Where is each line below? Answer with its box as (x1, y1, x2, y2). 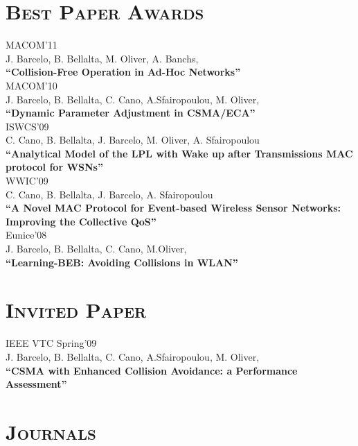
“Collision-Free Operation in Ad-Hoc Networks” (6, 65, 241, 79)
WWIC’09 (6, 173, 48, 188)
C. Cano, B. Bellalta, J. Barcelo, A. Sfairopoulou (6, 187, 213, 201)
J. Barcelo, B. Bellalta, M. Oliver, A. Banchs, (6, 51, 199, 65)
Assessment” (6, 377, 67, 391)
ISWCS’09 (6, 119, 49, 133)
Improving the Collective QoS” (6, 214, 156, 228)
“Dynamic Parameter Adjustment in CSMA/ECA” (6, 105, 256, 120)
